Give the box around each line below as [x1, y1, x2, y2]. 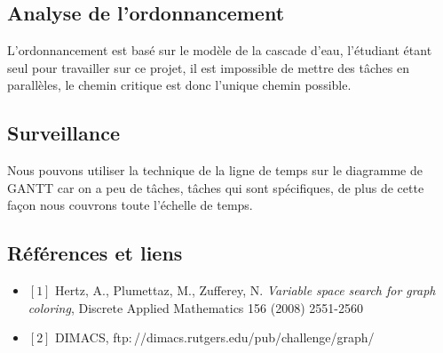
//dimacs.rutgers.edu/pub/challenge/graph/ [134, 328, 375, 347]
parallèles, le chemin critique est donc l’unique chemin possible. [7, 76, 352, 94]
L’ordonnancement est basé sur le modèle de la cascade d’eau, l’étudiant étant [7, 41, 432, 60]
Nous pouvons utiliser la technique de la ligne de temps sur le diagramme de [7, 161, 423, 180]
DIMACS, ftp [55, 328, 129, 347]
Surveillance [7, 119, 120, 147]
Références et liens [7, 239, 183, 267]
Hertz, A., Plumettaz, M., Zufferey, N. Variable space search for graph [55, 281, 436, 300]
